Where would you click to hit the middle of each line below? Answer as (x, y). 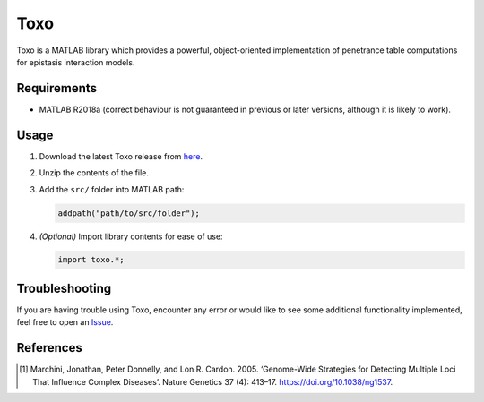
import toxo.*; (91, 260)
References (49, 348)
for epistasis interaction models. (76, 62)
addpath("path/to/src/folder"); (129, 213)
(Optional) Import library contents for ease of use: (131, 236)
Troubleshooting (64, 288)
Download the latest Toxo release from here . (121, 156)
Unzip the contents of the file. (94, 173)
